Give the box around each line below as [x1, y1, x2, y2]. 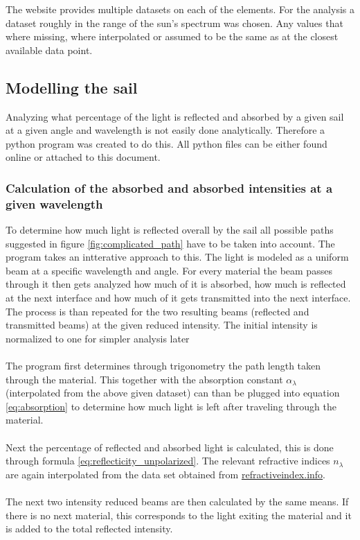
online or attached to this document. [6, 150, 161, 164]
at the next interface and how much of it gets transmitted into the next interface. [6, 290, 351, 305]
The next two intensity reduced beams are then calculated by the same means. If [6, 494, 349, 508]
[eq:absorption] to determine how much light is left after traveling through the [6, 399, 336, 413]
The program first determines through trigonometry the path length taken [6, 358, 321, 373]
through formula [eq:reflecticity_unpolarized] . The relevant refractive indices [6, 453, 330, 468]
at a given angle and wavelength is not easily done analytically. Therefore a [6, 123, 325, 137]
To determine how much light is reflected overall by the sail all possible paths [6, 223, 334, 237]
